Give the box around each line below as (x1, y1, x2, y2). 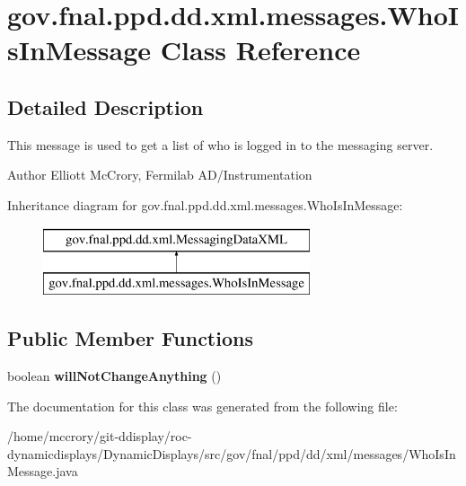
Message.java (7, 462, 78, 481)
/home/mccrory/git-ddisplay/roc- (7, 427, 192, 446)
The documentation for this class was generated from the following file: (7, 396, 398, 415)
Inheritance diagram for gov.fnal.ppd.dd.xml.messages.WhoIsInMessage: (7, 195, 403, 214)
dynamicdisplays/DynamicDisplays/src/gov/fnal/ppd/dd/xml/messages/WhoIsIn (7, 444, 456, 463)
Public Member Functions (7, 324, 253, 352)
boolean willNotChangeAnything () (7, 366, 222, 384)
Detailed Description (7, 93, 204, 120)
